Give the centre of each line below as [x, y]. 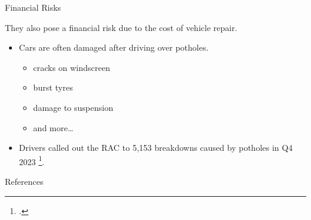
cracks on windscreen [72, 67]
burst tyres [53, 87]
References [24, 181]
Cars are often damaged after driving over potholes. [114, 47]
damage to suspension [73, 107]
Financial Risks [33, 7]
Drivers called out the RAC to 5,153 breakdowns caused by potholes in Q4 [156, 148]
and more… [53, 127]
